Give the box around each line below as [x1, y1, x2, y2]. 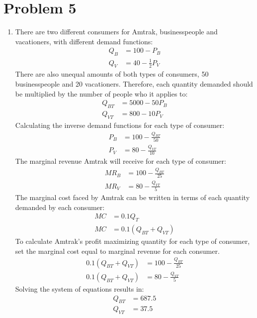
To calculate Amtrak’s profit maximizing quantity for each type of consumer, [15, 236, 250, 246]
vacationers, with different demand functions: [15, 36, 153, 46]
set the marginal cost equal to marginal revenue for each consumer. [15, 245, 220, 256]
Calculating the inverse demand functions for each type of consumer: [15, 119, 225, 130]
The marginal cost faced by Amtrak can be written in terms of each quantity [15, 192, 250, 203]
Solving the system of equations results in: [15, 283, 144, 294]
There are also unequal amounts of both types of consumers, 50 [15, 69, 209, 79]
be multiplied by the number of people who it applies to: [15, 88, 188, 99]
